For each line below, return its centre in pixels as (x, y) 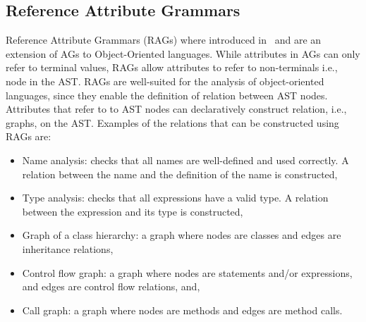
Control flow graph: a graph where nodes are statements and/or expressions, (187, 272)
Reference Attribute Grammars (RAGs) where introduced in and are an (164, 40)
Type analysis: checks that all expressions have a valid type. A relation (175, 198)
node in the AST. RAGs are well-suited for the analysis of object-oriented (165, 81)
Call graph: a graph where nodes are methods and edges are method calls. (182, 310)
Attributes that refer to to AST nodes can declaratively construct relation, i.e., (176, 109)
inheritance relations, (68, 248)
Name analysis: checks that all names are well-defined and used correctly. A (185, 160)
